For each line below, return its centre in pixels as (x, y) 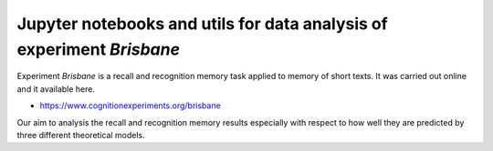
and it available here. (56, 89)
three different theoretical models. (81, 135)
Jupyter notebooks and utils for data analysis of (202, 24)
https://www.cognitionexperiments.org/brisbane (130, 106)
